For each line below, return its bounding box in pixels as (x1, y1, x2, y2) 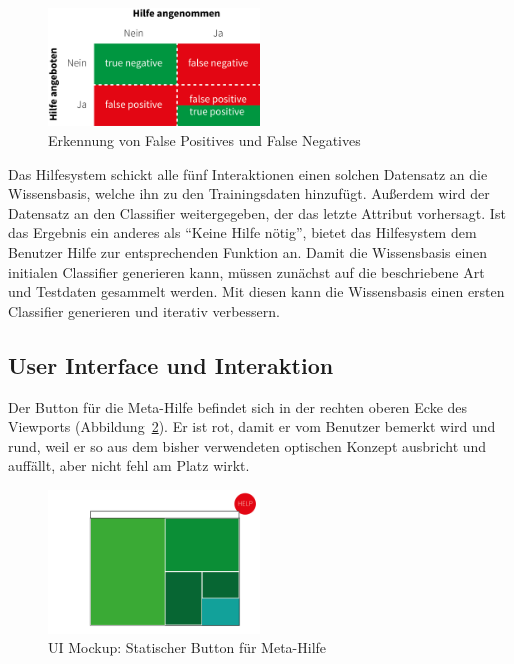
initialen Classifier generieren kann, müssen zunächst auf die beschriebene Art (8, 261, 485, 282)
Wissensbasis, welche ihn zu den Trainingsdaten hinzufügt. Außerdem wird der (8, 183, 490, 204)
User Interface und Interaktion (8, 349, 334, 380)
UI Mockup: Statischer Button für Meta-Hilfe (48, 637, 327, 658)
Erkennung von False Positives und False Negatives (48, 130, 361, 151)
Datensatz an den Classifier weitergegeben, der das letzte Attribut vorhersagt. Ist (8, 202, 506, 223)
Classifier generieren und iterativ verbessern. (8, 300, 280, 321)
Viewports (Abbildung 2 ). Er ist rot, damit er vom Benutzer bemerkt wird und (8, 416, 496, 437)
